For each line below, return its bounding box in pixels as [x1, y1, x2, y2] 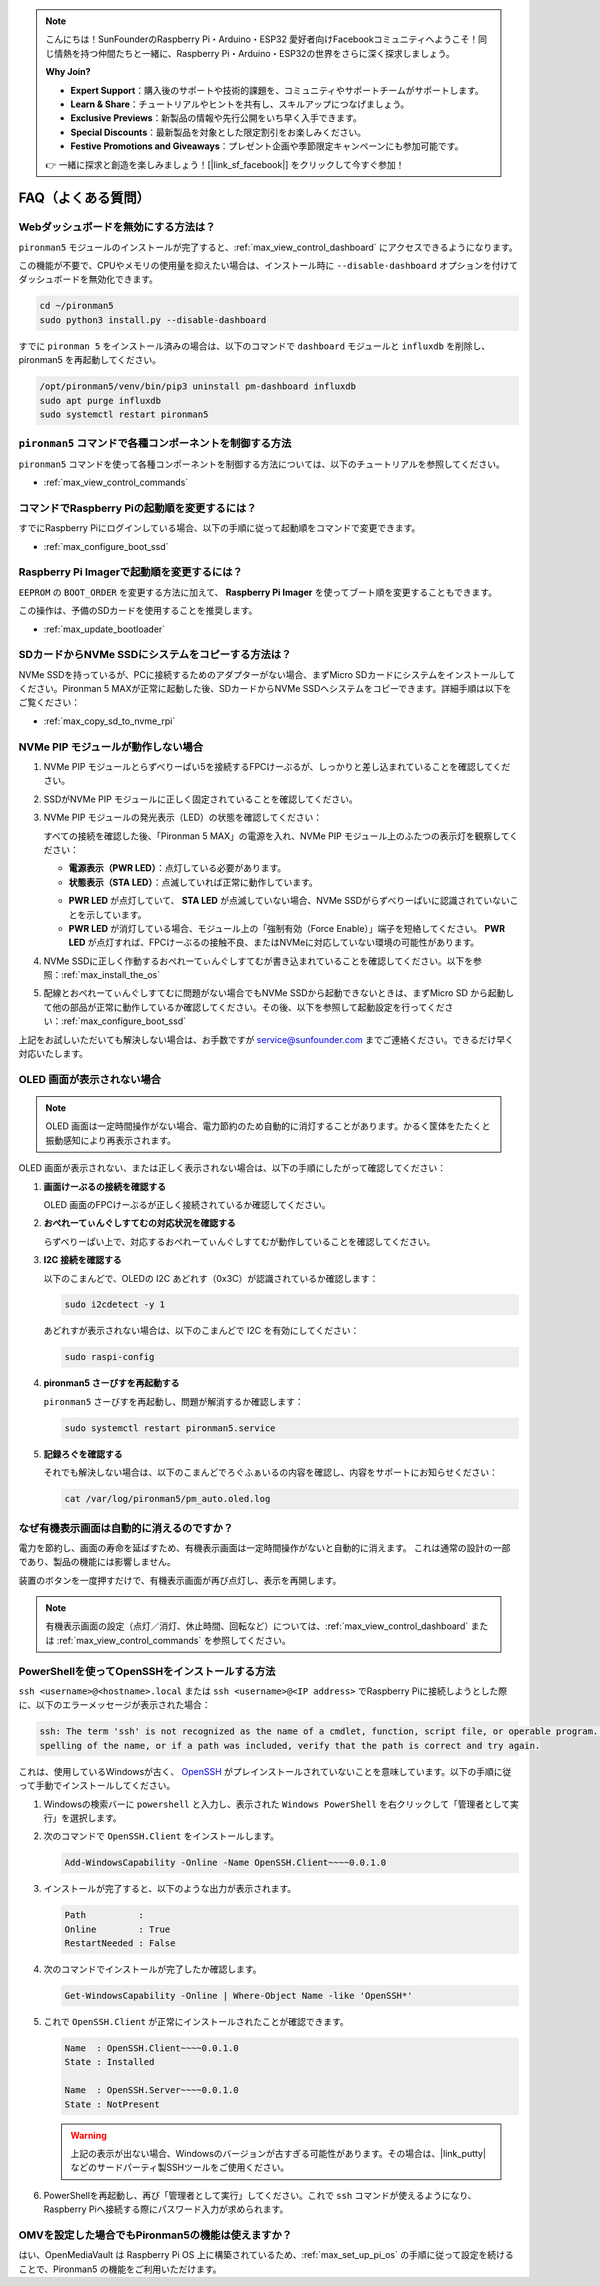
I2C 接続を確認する [43, 1254, 122, 1266]
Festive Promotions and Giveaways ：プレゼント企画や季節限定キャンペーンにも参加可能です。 [70, 140, 464, 152]
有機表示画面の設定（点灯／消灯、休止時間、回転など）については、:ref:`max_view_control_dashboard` [45, 1620, 469, 1632]
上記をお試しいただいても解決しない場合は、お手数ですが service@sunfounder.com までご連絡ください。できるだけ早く [18, 1033, 514, 1045]
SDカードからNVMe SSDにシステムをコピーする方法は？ [18, 648, 292, 662]
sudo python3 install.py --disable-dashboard [39, 314, 267, 325]
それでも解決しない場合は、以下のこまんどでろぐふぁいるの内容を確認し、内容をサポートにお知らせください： [43, 1466, 499, 1479]
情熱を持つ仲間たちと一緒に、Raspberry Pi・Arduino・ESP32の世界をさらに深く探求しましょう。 [53, 47, 455, 59]
